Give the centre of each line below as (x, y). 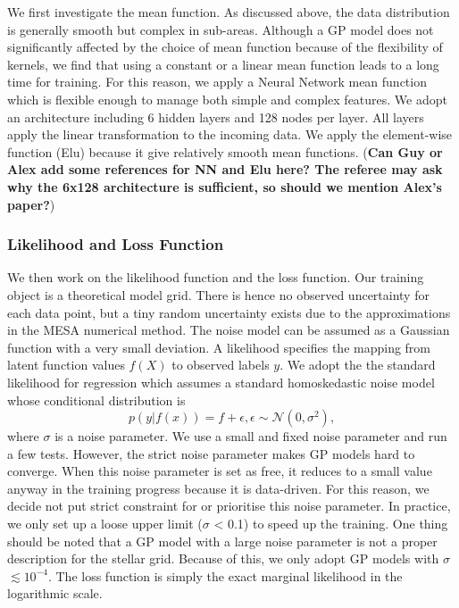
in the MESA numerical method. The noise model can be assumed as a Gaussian (229, 330)
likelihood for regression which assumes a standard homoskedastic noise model (221, 382)
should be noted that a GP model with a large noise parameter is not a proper (222, 541)
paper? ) (31, 204)
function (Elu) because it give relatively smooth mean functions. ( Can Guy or (225, 151)
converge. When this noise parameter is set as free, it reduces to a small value (220, 471)
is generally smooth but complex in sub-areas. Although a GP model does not (221, 29)
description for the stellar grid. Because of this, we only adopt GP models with (223, 558)
